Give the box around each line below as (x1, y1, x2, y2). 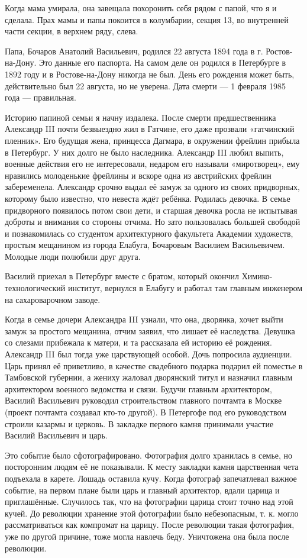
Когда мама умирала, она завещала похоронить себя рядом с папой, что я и (5, 2, 277, 14)
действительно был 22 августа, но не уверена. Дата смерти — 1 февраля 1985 (5, 79, 286, 92)
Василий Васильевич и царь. (5, 429, 108, 441)
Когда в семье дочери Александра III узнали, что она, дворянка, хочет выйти (5, 313, 283, 325)
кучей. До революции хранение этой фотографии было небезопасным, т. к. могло (5, 507, 299, 519)
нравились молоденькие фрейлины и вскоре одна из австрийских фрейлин (5, 169, 272, 181)
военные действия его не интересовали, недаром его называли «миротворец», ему (5, 157, 300, 170)
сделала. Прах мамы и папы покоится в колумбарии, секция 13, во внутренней (5, 13, 289, 25)
